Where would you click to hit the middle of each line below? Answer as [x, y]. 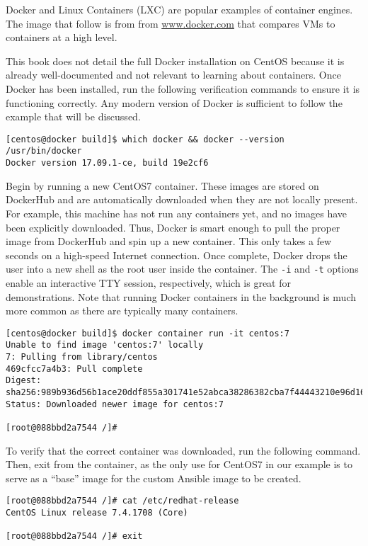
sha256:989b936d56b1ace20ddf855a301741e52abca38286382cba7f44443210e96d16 [186, 392]
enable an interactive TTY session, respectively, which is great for [149, 282]
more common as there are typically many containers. [122, 311]
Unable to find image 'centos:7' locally [105, 345]
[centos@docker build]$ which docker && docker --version [145, 139]
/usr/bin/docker [44, 151]
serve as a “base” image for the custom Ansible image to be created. [154, 478]
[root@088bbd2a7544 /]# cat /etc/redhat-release [122, 501]
